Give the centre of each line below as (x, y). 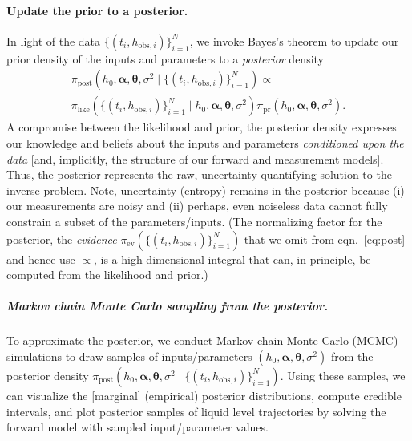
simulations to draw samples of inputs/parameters (129, 356)
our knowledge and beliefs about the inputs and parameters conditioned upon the (205, 143)
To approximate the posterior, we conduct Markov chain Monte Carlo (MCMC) (202, 340)
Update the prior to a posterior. (97, 10)
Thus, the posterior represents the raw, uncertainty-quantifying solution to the (199, 174)
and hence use (41, 259)
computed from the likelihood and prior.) (107, 275)
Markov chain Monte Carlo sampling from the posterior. (168, 306)
